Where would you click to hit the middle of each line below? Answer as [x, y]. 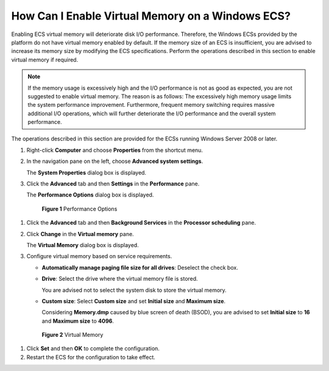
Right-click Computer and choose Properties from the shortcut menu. [115, 150]
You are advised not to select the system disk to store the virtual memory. [134, 290]
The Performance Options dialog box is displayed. [90, 195]
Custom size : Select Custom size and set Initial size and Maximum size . [133, 301]
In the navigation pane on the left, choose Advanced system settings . [115, 161]
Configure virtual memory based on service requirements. [99, 256]
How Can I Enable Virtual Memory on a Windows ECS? [151, 16]
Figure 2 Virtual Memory [73, 335]
